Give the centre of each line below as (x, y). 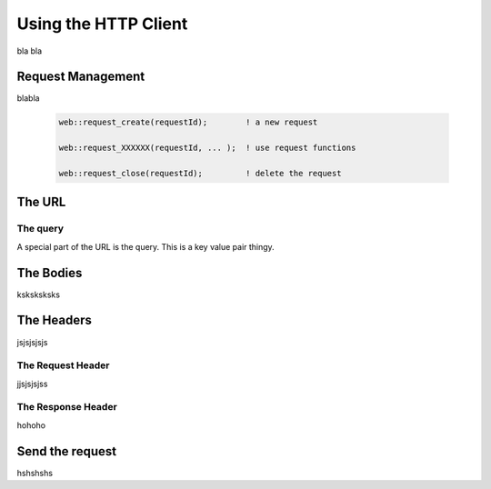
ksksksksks (39, 294)
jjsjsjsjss (32, 384)
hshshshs (35, 473)
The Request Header (63, 365)
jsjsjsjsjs (32, 342)
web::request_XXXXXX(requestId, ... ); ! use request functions (207, 148)
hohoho (31, 425)
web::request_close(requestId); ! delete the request (200, 173)
